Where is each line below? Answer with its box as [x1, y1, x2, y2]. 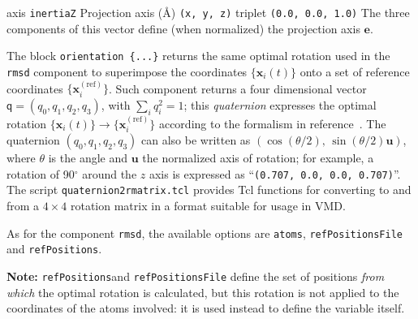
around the [82, 165, 137, 182]
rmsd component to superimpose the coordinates [6, 63, 248, 80]
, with [101, 96, 131, 113]
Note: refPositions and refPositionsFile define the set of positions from [6, 267, 385, 284]
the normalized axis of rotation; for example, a [142, 149, 374, 166]
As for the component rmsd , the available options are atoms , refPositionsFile [6, 224, 403, 241]
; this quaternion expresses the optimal [183, 96, 377, 113]
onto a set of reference [299, 63, 410, 80]
